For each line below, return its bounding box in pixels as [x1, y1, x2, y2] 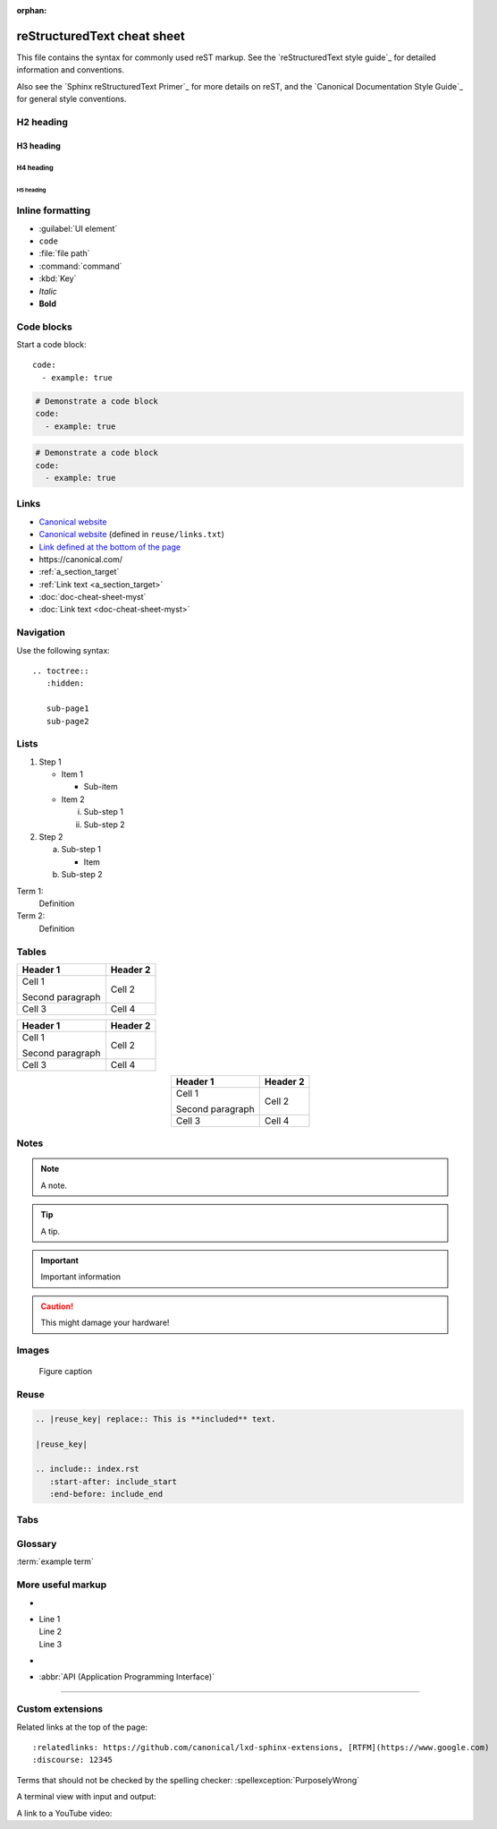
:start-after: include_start [49, 1476, 178, 1486]
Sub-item [83, 782, 118, 792]
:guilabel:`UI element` [38, 223, 118, 234]
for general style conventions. [16, 94, 127, 105]
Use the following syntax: [16, 645, 111, 655]
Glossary [16, 1537, 57, 1550]
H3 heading [16, 140, 62, 151]
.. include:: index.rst [35, 1464, 140, 1474]
